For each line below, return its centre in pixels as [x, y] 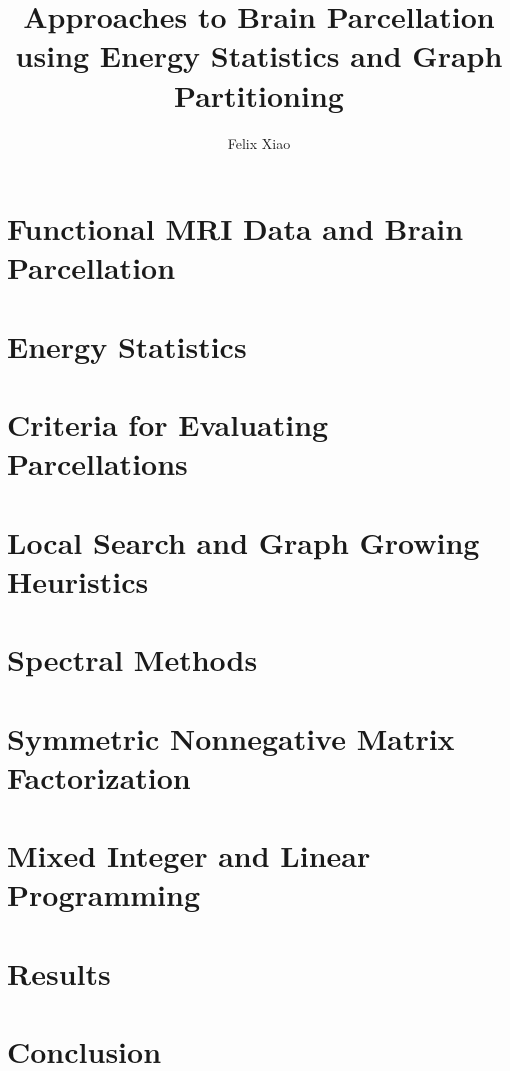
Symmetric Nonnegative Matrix [231, 737]
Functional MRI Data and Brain [235, 228]
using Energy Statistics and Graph [259, 55]
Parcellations [97, 463]
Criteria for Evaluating [168, 424]
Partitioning [259, 94]
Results [59, 972]
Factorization [99, 776]
